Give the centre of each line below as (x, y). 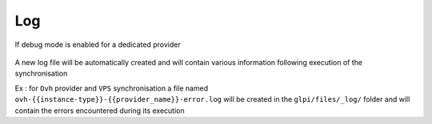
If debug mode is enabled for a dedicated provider (98, 45)
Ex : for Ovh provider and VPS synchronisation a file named (112, 88)
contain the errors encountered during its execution (100, 110)
